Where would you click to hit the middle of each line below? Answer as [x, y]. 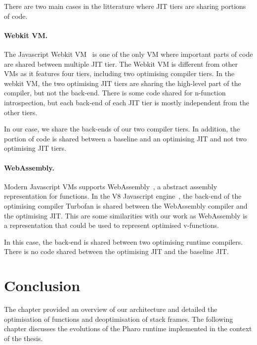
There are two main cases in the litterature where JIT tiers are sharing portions [125, 6]
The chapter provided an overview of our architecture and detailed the [111, 309]
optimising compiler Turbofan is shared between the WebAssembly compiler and [126, 205]
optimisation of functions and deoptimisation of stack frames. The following [119, 319]
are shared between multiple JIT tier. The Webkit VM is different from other [121, 64]
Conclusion [42, 285]
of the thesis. [23, 338]
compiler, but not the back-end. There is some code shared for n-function [115, 93]
